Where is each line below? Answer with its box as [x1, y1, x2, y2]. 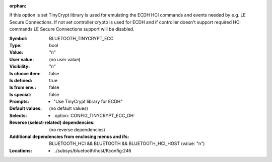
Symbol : [9, 35, 28, 41]
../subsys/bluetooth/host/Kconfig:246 [53, 147, 132, 153]
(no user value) [49, 56, 81, 62]
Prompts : [9, 98, 30, 105]
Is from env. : [9, 84, 36, 90]
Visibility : [9, 63, 30, 70]
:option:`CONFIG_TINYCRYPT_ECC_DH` [53, 112, 135, 118]
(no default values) [49, 105, 88, 111]
